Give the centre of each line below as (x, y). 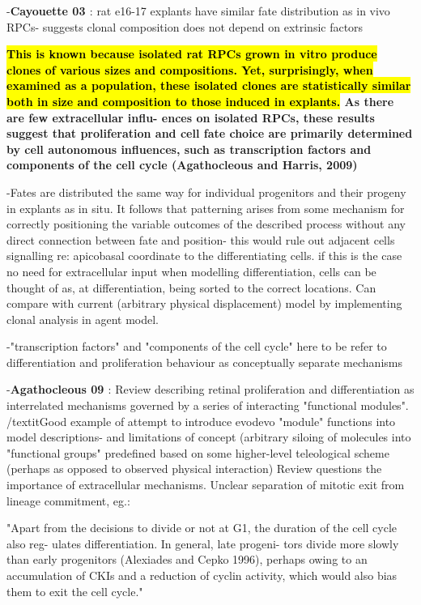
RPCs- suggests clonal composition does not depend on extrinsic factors (185, 26)
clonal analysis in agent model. (83, 319)
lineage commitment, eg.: (68, 500)
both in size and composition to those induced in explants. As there (200, 101)
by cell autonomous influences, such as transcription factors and (189, 149)
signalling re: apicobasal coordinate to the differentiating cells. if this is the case (204, 256)
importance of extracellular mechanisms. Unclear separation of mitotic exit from (206, 485)
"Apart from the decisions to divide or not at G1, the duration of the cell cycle (202, 528)
